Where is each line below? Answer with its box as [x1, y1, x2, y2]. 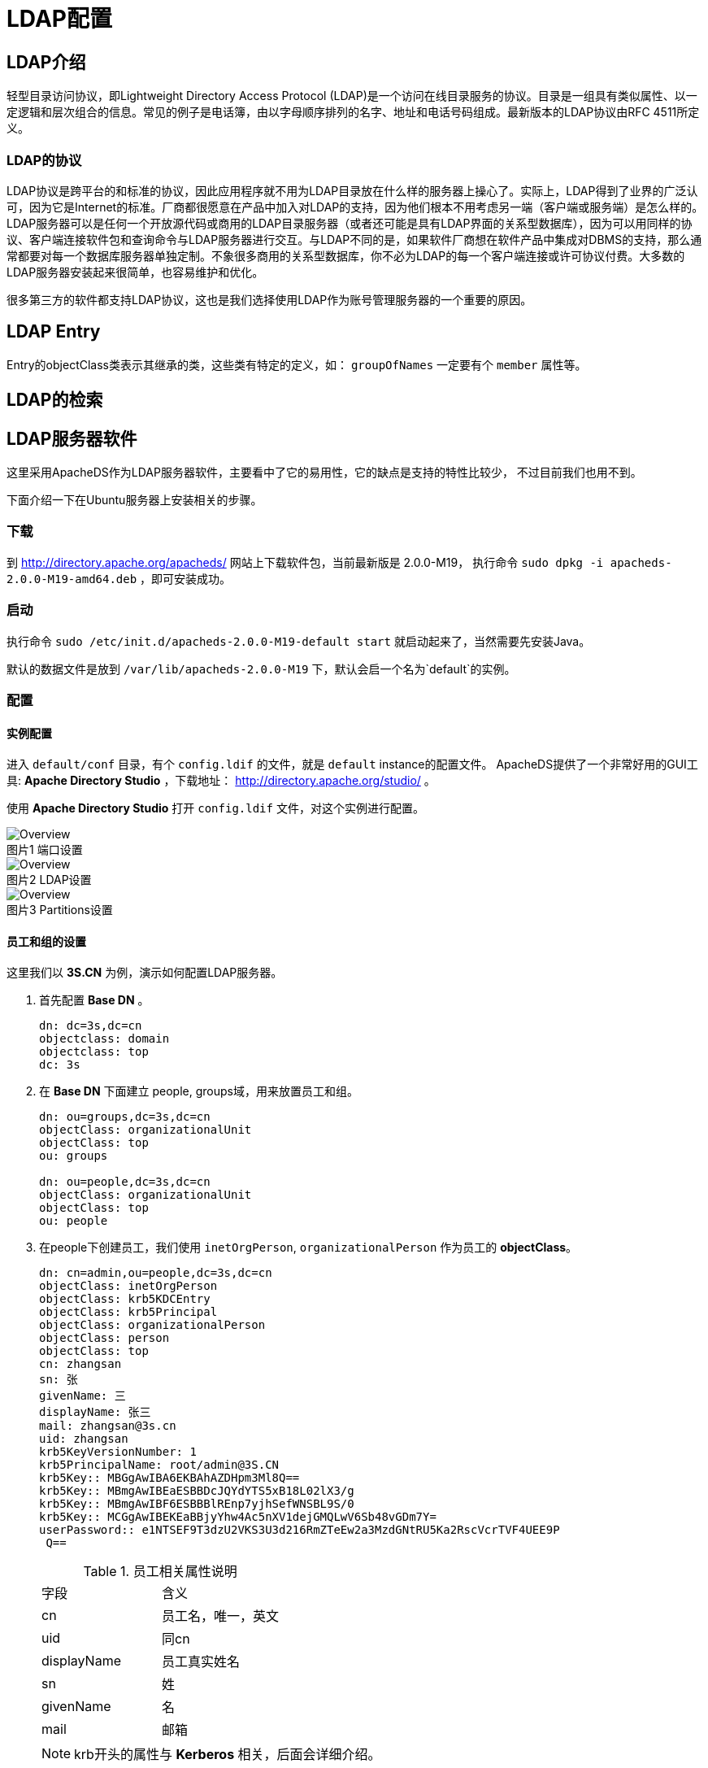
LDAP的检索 [7, 390, 103, 411]
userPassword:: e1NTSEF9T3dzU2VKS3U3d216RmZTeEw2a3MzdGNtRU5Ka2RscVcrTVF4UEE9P [39, 1523, 560, 1537]
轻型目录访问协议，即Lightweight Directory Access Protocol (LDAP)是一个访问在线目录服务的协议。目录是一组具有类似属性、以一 [7, 89, 697, 103]
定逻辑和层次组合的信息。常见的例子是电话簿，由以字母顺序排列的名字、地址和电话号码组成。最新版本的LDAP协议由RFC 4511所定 [7, 105, 700, 120]
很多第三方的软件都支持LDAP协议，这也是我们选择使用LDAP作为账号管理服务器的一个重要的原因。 [7, 292, 532, 307]
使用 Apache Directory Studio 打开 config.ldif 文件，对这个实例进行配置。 [7, 801, 424, 816]
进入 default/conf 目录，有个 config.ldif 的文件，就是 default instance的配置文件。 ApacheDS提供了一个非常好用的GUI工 [7, 757, 698, 772]
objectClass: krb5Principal [39, 1305, 218, 1319]
